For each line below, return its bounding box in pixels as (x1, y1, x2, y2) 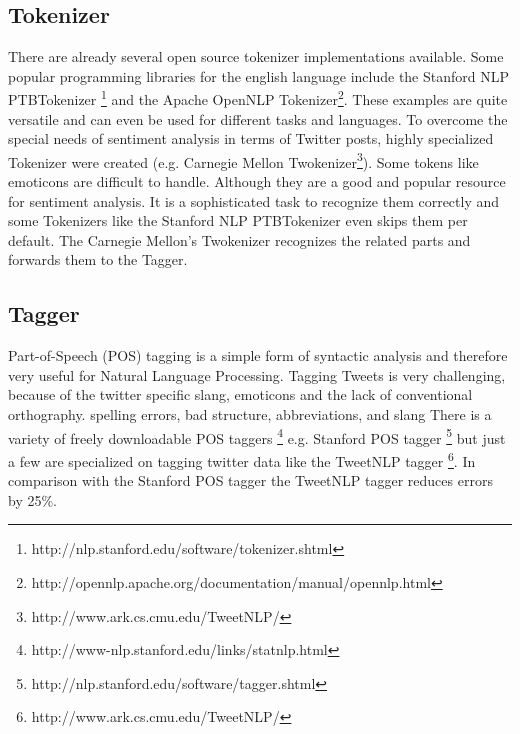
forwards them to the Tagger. (8, 249, 188, 270)
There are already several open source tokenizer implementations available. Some (8, 46, 504, 67)
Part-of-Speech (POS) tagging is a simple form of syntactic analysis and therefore (8, 345, 508, 366)
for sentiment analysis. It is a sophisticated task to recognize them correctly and (8, 190, 500, 211)
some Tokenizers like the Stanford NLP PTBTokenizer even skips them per (8, 210, 468, 231)
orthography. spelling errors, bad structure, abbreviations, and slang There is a (8, 404, 492, 425)
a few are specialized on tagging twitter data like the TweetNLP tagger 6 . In (8, 447, 476, 471)
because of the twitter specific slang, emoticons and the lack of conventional (8, 384, 473, 405)
